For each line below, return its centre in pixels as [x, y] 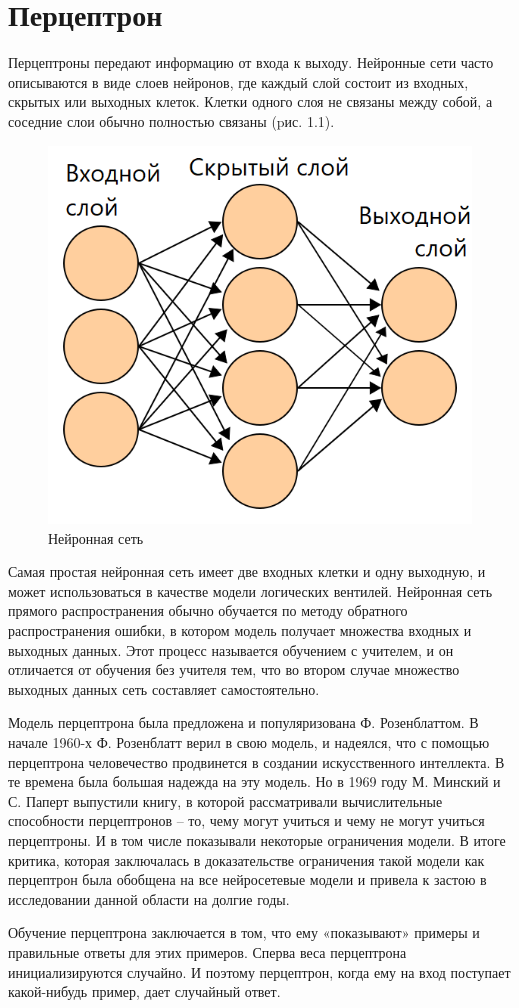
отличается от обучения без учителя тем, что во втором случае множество [234, 669]
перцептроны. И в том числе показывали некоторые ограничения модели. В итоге [257, 839]
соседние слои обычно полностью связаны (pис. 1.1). [171, 120]
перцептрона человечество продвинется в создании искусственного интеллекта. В [256, 761]
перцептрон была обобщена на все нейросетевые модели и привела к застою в [247, 879]
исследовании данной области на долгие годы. [149, 898]
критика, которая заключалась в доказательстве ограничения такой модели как [246, 859]
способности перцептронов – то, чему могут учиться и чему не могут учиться [246, 820]
